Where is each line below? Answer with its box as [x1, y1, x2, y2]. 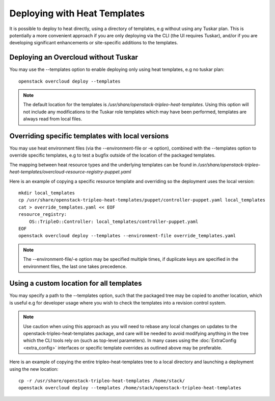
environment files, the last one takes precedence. [23, 263, 127, 269]
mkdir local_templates [18, 190, 75, 196]
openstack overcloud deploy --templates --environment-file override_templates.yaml [18, 233, 236, 239]
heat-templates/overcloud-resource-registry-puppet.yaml [9, 169, 131, 175]
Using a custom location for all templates [9, 279, 142, 288]
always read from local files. [23, 116, 82, 122]
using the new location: [9, 366, 59, 372]
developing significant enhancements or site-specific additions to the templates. [9, 40, 178, 46]
